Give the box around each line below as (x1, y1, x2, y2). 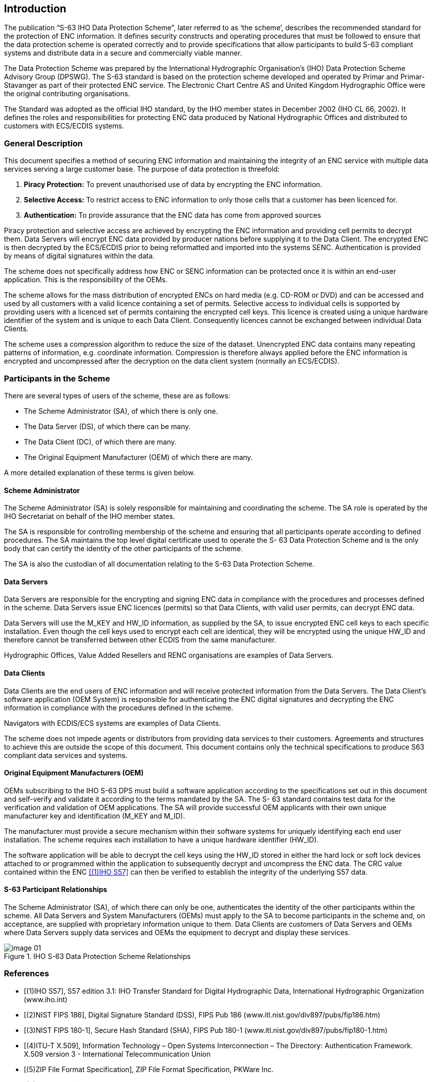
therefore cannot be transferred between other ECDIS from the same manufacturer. (4, 636, 276, 644)
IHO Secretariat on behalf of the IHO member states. (4, 512, 175, 521)
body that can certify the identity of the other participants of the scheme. (4, 544, 243, 553)
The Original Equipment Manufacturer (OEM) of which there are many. (24, 452, 253, 461)
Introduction (4, 2, 66, 15)
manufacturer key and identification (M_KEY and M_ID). (4, 811, 185, 820)
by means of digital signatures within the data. (4, 252, 155, 260)
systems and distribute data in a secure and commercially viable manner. (4, 49, 242, 58)
